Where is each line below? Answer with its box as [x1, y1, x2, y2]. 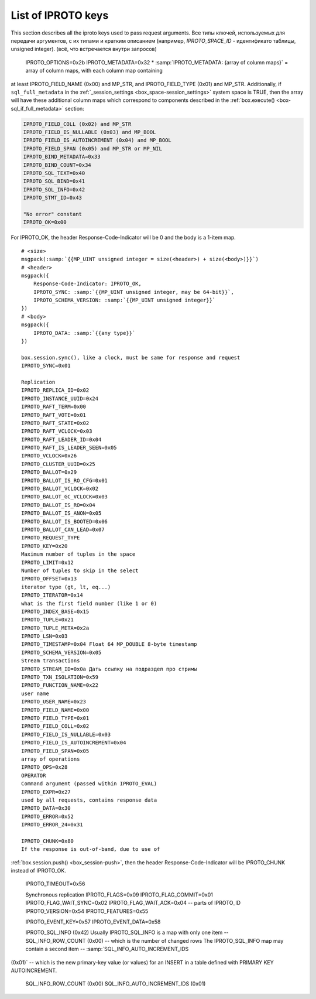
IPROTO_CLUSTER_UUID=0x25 [21, 460, 96, 467]
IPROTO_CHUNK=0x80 [21, 837, 74, 844]
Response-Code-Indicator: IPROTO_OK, [33, 280, 142, 287]
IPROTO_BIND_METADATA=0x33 [23, 153, 101, 160]
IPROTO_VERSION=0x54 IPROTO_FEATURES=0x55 [25, 908, 149, 915]
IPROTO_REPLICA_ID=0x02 [21, 387, 90, 394]
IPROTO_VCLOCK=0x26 [21, 453, 77, 459]
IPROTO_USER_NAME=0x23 [21, 699, 87, 705]
